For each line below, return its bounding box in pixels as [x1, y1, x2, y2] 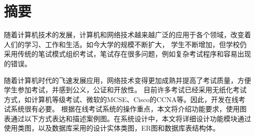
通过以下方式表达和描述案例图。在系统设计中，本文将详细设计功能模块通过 [10, 113, 251, 123]
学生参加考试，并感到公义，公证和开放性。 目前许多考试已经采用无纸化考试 [4, 84, 247, 95]
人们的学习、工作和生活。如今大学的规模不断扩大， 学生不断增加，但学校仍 [4, 39, 247, 49]
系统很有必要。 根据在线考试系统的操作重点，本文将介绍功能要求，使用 [10, 104, 240, 114]
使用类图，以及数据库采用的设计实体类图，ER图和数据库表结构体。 [4, 123, 220, 133]
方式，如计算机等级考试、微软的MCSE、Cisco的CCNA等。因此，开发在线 [4, 94, 239, 104]
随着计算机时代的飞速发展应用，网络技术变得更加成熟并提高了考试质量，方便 [4, 75, 251, 85]
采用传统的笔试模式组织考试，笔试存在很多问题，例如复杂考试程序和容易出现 [4, 49, 251, 59]
